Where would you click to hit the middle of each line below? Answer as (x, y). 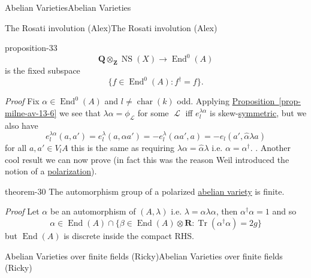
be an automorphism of (93, 211)
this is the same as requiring (123, 147)
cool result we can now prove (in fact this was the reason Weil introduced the (147, 159)
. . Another (270, 147)
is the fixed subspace (43, 70)
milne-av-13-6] (31, 112)
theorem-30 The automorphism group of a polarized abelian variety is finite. (145, 191)
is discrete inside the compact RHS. (129, 235)
